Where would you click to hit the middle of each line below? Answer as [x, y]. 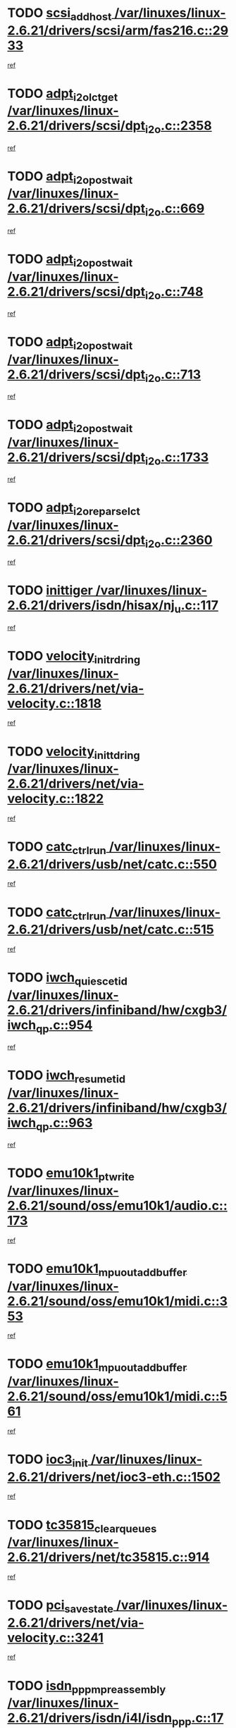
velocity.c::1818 [55, 703]
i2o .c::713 [173, 376]
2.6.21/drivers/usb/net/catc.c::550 [112, 864]
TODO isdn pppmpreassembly [87, 1687]
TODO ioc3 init [48, 1461]
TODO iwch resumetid [66, 1077]
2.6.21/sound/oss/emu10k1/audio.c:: [117, 1205]
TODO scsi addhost [60, 14]
